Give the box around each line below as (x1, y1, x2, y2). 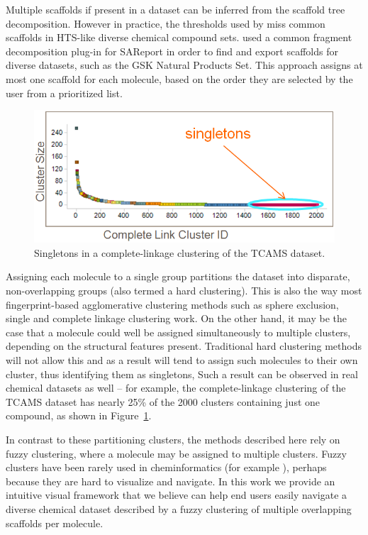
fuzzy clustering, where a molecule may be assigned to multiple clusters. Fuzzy (6, 446, 347, 460)
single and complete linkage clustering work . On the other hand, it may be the (6, 311, 347, 326)
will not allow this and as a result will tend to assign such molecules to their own (6, 353, 358, 368)
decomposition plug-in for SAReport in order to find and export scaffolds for (6, 43, 338, 58)
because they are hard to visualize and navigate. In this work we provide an (6, 473, 335, 488)
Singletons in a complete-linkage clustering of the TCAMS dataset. (34, 245, 325, 260)
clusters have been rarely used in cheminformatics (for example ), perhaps (6, 460, 327, 475)
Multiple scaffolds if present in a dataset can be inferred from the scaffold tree (6, 2, 345, 16)
